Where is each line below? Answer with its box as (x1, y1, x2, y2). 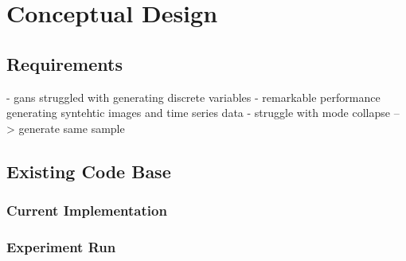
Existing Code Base (6, 158, 171, 183)
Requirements (6, 51, 123, 76)
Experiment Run (6, 236, 116, 256)
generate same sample (18, 119, 125, 136)
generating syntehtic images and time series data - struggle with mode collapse (6, 104, 390, 121)
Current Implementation (6, 201, 167, 220)
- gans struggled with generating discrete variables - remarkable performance (6, 88, 381, 105)
